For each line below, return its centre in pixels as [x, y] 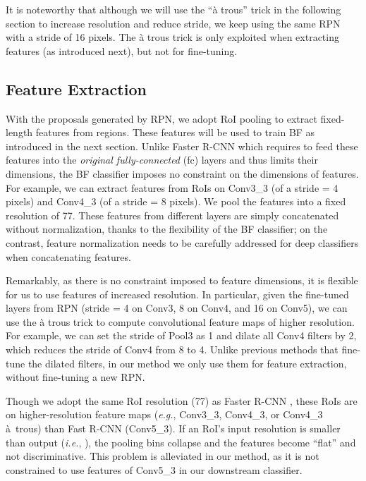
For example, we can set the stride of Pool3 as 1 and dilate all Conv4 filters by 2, [181, 335]
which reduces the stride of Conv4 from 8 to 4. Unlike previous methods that [172, 349]
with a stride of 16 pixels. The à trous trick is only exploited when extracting [172, 37]
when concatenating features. [68, 256]
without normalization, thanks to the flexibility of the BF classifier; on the [167, 229]
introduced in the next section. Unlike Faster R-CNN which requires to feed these [182, 146]
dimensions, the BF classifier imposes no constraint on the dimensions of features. [182, 173]
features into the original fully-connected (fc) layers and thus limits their [162, 160]
